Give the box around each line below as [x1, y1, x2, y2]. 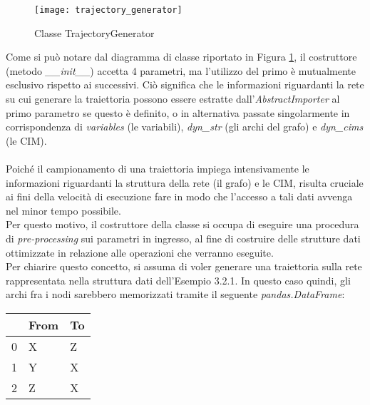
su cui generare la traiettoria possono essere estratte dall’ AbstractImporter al [6, 91, 340, 106]
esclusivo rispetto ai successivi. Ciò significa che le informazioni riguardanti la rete [6, 77, 364, 92]
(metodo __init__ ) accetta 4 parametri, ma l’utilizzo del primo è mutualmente [6, 63, 356, 78]
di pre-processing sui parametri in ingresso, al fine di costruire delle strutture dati [6, 230, 361, 245]
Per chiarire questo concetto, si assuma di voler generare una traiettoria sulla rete [6, 259, 362, 274]
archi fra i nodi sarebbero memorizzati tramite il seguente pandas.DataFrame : [6, 287, 345, 302]
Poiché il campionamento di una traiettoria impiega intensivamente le [6, 161, 309, 175]
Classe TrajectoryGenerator [34, 25, 155, 40]
